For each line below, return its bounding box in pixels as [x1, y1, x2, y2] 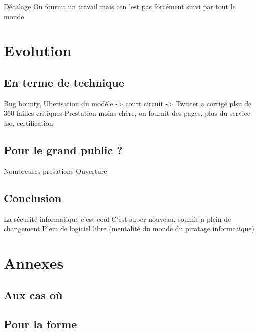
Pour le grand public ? [4, 142, 123, 157]
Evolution [4, 40, 72, 61]
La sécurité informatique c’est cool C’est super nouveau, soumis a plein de [4, 213, 231, 224]
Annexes [4, 252, 64, 273]
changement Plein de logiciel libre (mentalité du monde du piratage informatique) [4, 223, 254, 234]
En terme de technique [4, 74, 124, 90]
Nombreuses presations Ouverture [4, 165, 107, 176]
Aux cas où [4, 287, 63, 302]
